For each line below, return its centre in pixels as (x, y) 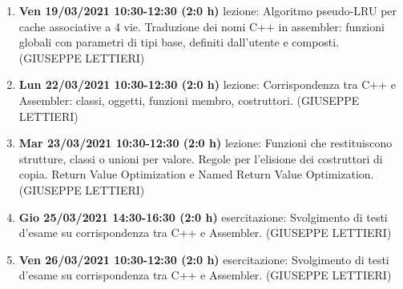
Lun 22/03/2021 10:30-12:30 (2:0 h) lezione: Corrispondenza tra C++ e (207, 84)
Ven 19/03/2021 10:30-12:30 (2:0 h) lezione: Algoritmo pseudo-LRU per (208, 10)
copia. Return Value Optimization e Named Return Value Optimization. (196, 174)
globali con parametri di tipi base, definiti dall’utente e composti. (179, 42)
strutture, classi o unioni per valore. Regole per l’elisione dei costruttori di (201, 158)
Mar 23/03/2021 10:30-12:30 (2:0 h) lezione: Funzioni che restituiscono (206, 143)
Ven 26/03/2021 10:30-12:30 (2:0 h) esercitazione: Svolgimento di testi (204, 259)
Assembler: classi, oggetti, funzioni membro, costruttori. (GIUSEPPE (189, 100)
